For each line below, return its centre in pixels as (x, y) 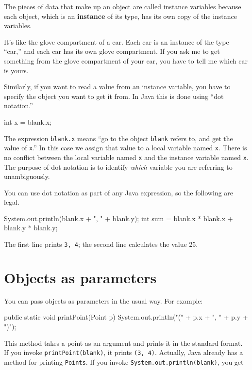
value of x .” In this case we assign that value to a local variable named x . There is (126, 148)
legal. (12, 202)
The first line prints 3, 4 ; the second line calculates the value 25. (101, 244)
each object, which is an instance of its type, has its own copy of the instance (121, 16)
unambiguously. (27, 176)
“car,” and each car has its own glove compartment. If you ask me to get (112, 51)
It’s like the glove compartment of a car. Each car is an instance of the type (117, 41)
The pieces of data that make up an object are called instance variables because (123, 6)
